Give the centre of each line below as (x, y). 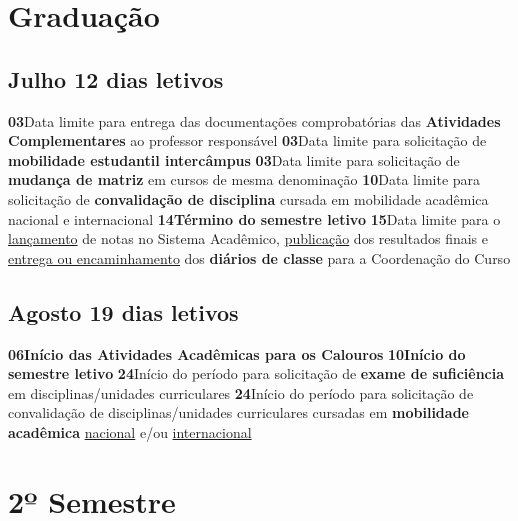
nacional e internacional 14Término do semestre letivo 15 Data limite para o (254, 218)
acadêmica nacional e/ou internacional (130, 431)
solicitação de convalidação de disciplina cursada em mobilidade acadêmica (248, 198)
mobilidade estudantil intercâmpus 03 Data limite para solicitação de (234, 159)
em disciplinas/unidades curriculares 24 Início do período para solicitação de (241, 392)
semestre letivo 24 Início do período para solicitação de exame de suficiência (256, 373)
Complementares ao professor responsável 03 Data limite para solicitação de (247, 140)
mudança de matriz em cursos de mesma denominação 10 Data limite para (244, 179)
